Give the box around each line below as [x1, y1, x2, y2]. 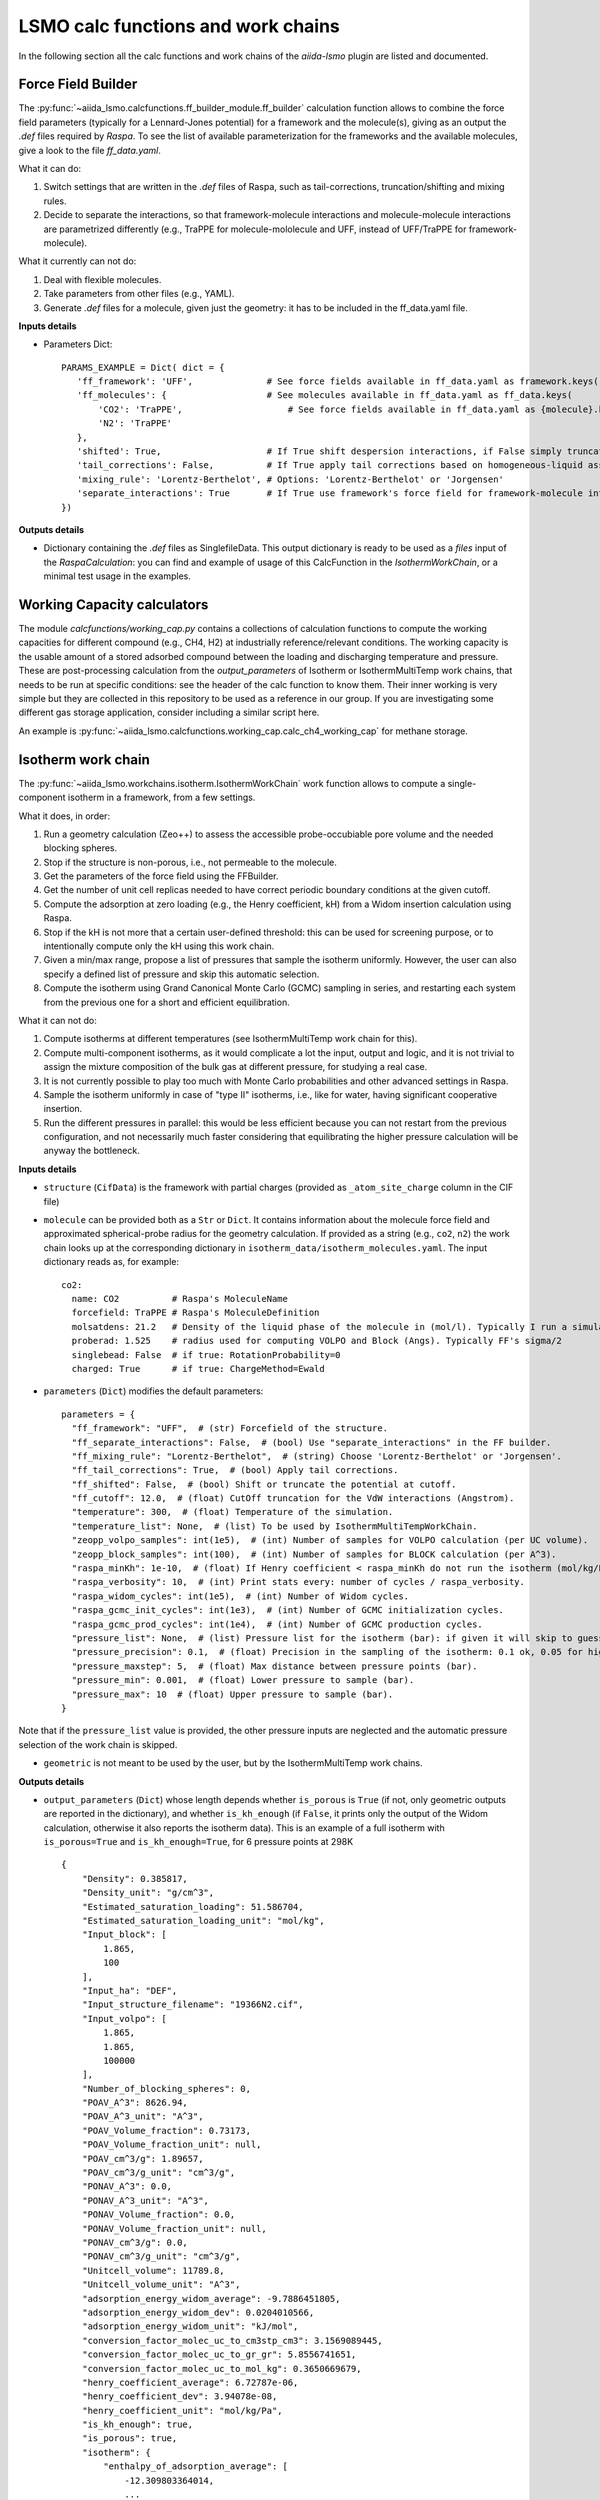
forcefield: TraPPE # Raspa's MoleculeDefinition [71, 1307, 320, 1319]
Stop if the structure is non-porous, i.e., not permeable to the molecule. [43, 856, 337, 868]
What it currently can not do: [18, 255, 137, 267]
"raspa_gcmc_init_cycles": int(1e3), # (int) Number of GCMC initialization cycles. [71, 1605, 505, 1616]
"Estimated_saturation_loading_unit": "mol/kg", [81, 1915, 325, 1927]
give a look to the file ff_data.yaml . [18, 144, 162, 156]
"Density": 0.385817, [81, 1873, 189, 1884]
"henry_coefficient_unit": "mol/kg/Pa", [81, 2405, 284, 2416]
